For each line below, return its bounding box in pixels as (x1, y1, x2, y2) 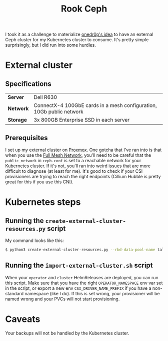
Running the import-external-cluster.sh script (5, 261, 153, 270)
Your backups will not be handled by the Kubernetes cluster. (5, 330, 129, 336)
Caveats (5, 313, 40, 324)
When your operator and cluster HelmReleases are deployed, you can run (5, 274, 158, 280)
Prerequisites (5, 134, 48, 142)
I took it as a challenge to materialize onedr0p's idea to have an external (5, 31, 153, 38)
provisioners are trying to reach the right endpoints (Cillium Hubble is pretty (5, 174, 161, 179)
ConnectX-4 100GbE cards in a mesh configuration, (33, 102, 157, 109)
